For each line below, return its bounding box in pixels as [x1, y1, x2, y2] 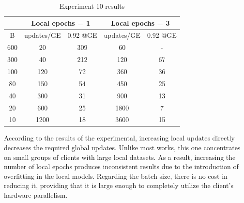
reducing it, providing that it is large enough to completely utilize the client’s [4, 180, 233, 190]
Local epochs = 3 [110, 17, 170, 28]
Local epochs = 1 [31, 17, 90, 28]
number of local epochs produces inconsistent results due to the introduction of [4, 161, 239, 172]
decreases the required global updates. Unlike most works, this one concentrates [4, 142, 241, 153]
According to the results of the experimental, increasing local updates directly [4, 133, 235, 143]
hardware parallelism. [4, 190, 68, 200]
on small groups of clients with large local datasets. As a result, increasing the [4, 152, 236, 162]
